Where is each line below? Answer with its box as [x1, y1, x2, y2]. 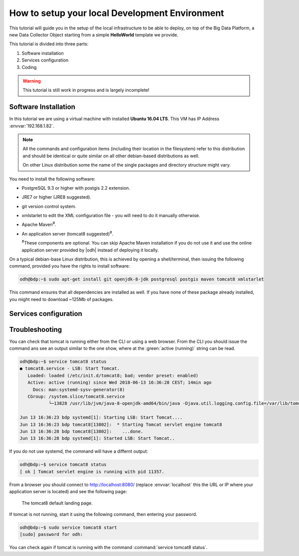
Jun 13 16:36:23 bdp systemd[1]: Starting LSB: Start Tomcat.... [19, 415, 183, 420]
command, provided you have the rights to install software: [9, 263, 130, 269]
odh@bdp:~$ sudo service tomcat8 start [19, 525, 117, 530]
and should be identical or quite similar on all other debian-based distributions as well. [22, 153, 200, 159]
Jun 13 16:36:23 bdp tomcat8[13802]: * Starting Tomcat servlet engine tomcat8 [19, 422, 222, 427]
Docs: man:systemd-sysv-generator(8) [32, 387, 125, 392]
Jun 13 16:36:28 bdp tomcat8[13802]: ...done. [19, 429, 144, 434]
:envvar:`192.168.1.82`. [9, 123, 55, 129]
